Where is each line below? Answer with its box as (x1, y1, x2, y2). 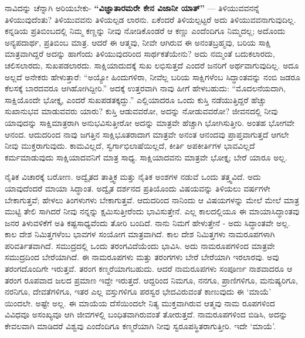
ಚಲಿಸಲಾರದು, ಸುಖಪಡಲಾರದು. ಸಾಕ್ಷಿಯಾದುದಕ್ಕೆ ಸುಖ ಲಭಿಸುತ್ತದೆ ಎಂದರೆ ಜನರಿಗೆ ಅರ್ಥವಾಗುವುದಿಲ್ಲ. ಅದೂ (5, 59, 299, 71)
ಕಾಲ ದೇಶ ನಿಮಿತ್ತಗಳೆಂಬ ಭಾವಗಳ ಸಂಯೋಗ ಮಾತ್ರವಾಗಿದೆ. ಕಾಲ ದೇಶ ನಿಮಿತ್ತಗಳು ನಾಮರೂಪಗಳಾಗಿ (5, 228, 275, 240)
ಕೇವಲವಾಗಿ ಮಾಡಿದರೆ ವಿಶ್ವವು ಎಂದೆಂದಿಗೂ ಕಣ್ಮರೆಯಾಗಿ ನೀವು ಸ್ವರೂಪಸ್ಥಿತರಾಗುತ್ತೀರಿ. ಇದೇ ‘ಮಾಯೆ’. (5, 320, 276, 332)
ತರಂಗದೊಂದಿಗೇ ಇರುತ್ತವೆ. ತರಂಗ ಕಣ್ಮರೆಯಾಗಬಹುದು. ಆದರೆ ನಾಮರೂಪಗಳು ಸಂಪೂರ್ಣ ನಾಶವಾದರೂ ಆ (5, 262, 293, 275)
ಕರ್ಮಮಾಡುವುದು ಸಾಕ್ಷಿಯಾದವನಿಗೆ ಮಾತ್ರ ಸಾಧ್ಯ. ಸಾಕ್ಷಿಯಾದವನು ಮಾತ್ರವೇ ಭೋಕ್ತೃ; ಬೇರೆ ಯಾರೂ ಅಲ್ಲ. (5, 151, 288, 163)
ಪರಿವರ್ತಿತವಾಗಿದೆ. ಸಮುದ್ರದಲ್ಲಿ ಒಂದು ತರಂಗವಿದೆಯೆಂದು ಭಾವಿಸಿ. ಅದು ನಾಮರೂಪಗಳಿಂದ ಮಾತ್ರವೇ (5, 239, 275, 251)
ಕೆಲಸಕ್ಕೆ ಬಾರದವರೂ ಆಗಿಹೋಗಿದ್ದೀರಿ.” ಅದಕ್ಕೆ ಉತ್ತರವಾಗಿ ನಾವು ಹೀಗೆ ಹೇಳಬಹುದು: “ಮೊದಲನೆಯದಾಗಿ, (5, 82, 286, 94)
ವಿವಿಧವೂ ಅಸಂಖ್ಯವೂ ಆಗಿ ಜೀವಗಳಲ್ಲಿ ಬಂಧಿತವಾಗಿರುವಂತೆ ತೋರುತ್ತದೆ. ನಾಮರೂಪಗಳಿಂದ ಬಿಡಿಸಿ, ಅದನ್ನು (5, 308, 288, 320)
